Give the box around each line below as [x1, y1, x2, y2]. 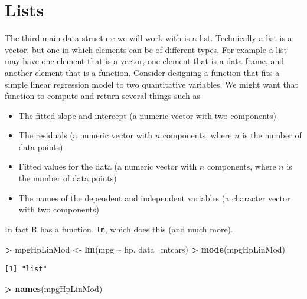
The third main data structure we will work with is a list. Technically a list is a [5, 32, 292, 44]
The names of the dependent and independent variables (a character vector [18, 191, 290, 204]
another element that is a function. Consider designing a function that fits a [5, 66, 280, 78]
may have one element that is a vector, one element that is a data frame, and [5, 55, 285, 67]
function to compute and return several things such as [5, 89, 200, 102]
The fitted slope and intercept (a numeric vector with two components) [18, 109, 276, 121]
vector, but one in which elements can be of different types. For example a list [5, 43, 288, 55]
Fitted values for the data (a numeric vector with [18, 160, 197, 172]
